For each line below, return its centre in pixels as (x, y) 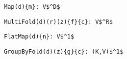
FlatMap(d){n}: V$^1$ (39, 37)
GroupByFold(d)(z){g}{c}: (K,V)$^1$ (64, 51)
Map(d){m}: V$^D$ (32, 7)
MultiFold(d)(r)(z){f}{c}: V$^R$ (58, 22)
